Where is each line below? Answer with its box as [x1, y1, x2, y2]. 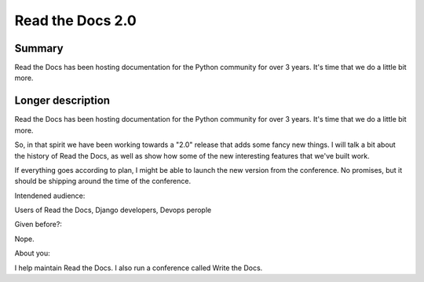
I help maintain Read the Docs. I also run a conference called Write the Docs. [14, 263, 263, 273]
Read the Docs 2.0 [14, 12, 137, 29]
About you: [14, 248, 50, 258]
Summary [14, 42, 64, 55]
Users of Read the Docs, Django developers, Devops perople [14, 205, 212, 215]
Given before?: [14, 220, 63, 229]
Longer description [14, 94, 110, 108]
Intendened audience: [14, 191, 86, 200]
